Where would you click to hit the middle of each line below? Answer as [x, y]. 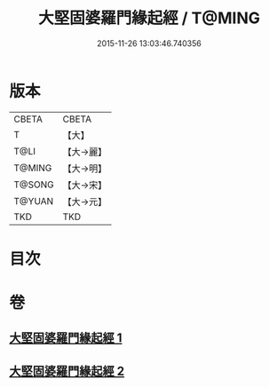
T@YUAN [34, 201]
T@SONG [34, 185]
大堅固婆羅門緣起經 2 [67, 371]
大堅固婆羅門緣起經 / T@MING [149, 18]
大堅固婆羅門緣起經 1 [66, 338]
